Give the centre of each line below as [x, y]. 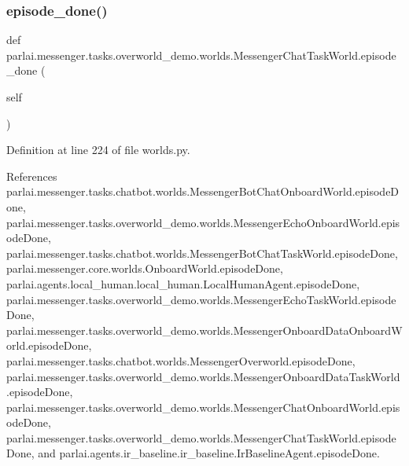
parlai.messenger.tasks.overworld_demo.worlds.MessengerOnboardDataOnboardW [204, 330]
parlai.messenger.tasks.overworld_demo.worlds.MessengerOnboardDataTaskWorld [203, 376]
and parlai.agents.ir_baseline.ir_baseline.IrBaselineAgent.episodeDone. [209, 453]
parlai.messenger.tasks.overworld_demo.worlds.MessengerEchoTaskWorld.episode [201, 299]
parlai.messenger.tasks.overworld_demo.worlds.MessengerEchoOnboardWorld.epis [203, 222]
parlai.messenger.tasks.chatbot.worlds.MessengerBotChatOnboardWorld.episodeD [203, 191]
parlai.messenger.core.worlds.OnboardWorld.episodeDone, [145, 268]
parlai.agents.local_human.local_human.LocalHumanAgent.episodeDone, [183, 283]
